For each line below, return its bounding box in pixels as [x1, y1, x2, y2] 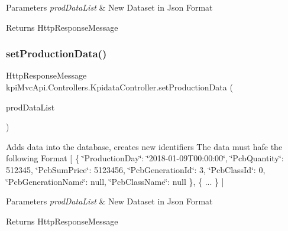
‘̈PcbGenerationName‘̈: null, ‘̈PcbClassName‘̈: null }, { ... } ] [6, 175, 224, 187]
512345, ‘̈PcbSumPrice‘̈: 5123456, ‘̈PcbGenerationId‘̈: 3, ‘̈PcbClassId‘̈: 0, [6, 163, 266, 175]
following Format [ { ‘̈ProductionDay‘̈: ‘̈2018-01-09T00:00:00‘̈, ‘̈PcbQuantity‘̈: [6, 152, 284, 164]
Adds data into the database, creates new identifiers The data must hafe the [6, 140, 283, 152]
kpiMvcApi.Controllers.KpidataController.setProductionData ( [6, 81, 233, 93]
